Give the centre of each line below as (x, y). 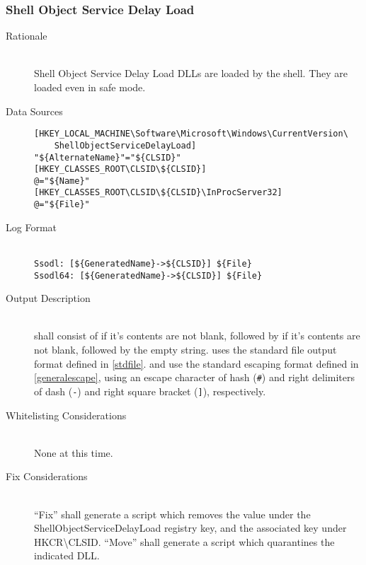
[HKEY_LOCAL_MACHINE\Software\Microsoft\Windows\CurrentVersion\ (191, 134)
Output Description (48, 298)
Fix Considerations (47, 476)
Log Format (31, 227)
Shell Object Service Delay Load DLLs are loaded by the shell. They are (191, 73)
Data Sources (34, 111)
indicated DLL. (67, 555)
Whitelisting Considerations (66, 415)
